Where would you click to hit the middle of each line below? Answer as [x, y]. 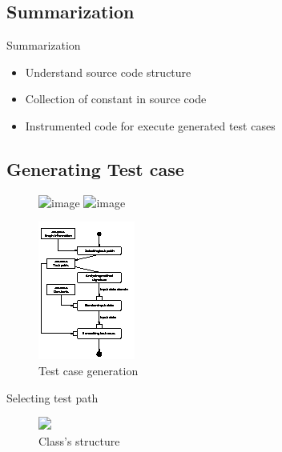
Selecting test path [52, 397]
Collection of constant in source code [116, 99]
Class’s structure [79, 440]
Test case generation [89, 370]
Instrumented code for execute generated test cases [150, 125]
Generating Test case [95, 168]
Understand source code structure [108, 72]
